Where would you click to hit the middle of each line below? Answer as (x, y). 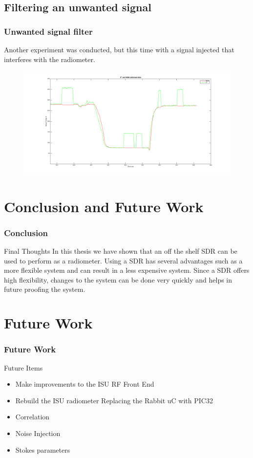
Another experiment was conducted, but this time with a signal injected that (119, 49)
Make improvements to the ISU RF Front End (85, 384)
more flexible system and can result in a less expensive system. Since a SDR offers (127, 270)
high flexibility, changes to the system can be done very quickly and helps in (118, 279)
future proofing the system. (45, 289)
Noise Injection (38, 433)
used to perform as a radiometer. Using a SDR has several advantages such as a (123, 260)
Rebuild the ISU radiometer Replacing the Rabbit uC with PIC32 (114, 400)
